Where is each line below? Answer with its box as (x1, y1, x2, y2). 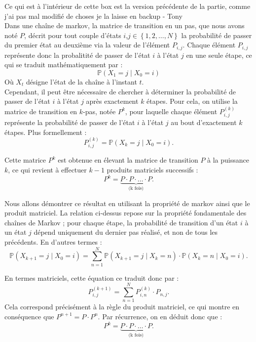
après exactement (86, 96, 139, 106)
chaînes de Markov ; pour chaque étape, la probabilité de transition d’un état (4, 217, 238, 227)
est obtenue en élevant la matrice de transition (58, 155, 198, 165)
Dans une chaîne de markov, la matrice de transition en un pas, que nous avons (4, 20, 245, 31)
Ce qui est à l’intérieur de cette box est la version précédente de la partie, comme (4, 1, 251, 11)
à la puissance (207, 155, 249, 165)
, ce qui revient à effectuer (8, 165, 87, 175)
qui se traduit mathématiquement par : (4, 59, 123, 70)
